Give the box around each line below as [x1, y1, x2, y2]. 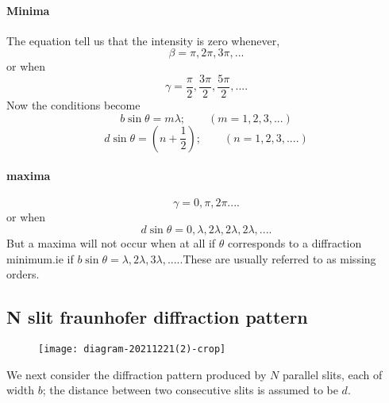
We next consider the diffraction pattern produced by [6, 366, 267, 382]
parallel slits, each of [282, 366, 383, 382]
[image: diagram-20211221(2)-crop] [38, 344, 226, 355]
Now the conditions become [6, 97, 141, 113]
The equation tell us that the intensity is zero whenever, [6, 32, 280, 48]
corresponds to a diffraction [228, 235, 362, 251]
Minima [6, 2, 50, 18]
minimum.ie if [6, 250, 74, 267]
